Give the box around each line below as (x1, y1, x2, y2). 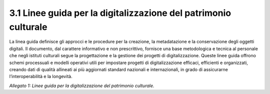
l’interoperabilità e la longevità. (9, 74, 72, 80)
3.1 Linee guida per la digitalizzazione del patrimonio (9, 7, 231, 18)
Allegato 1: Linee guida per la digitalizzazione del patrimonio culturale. (9, 83, 154, 89)
